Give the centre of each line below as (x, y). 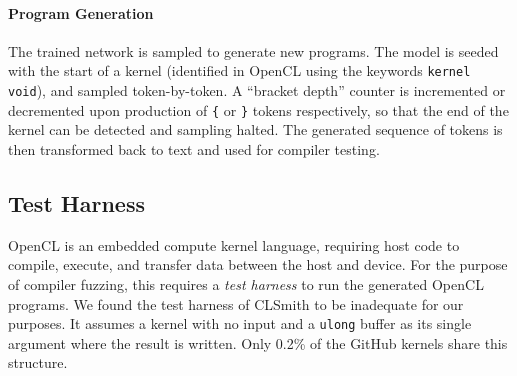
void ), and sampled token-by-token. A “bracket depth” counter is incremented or (257, 90)
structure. (38, 362)
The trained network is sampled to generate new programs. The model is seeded (253, 50)
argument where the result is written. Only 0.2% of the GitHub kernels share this (258, 342)
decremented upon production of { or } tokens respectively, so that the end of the (258, 109)
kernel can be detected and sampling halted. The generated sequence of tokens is (255, 129)
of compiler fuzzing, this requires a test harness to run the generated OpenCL (246, 283)
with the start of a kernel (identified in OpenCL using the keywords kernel (239, 70)
